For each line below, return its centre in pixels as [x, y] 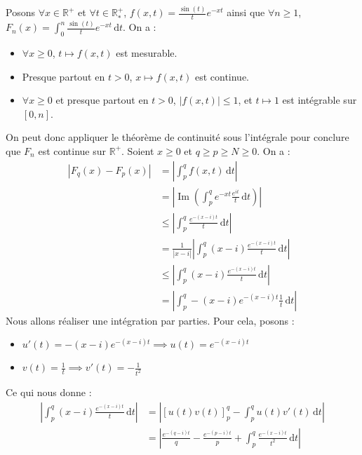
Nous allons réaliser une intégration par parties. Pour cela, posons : [150, 320]
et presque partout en [102, 100]
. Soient [138, 150]
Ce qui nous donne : [49, 392]
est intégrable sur [320, 100]
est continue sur [72, 150]
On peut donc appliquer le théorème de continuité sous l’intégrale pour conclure [177, 137]
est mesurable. [147, 52]
